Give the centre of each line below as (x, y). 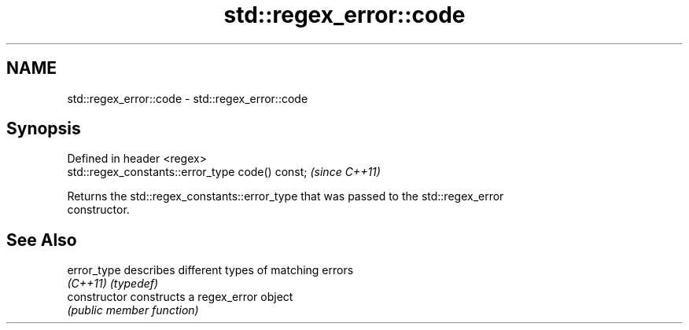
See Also (42, 240)
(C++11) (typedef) (113, 284)
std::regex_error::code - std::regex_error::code (188, 98)
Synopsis (44, 129)
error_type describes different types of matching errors (210, 270)
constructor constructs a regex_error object (180, 297)
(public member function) (133, 310)
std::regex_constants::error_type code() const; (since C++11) (224, 172)
